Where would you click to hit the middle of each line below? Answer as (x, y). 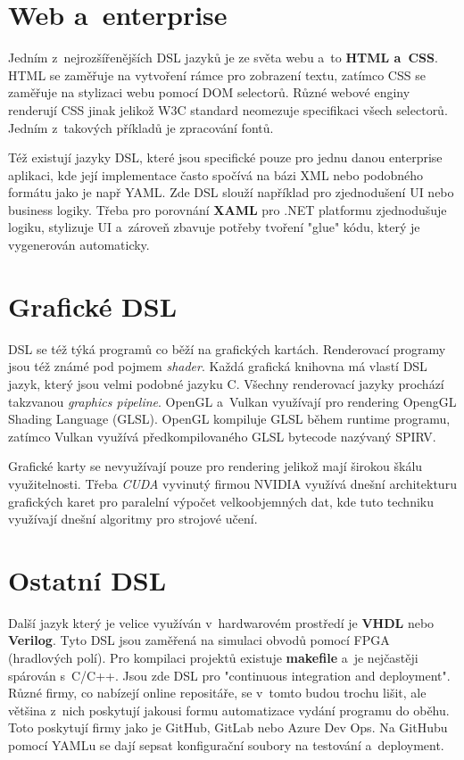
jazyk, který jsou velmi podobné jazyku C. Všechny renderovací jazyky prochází (226, 383)
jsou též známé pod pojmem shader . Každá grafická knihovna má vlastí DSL (218, 366)
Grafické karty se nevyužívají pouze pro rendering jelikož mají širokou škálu (215, 466)
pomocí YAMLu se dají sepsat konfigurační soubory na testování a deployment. (226, 745)
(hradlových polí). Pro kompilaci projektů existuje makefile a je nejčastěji (213, 658)
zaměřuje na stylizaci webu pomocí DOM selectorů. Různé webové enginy (209, 92)
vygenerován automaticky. (79, 245)
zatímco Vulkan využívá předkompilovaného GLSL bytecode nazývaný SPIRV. (222, 436)
